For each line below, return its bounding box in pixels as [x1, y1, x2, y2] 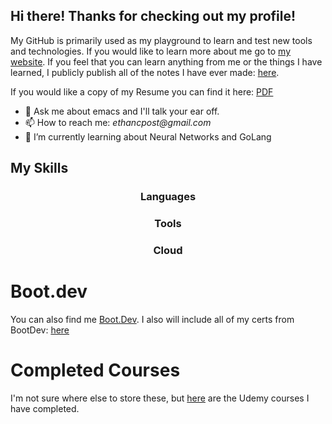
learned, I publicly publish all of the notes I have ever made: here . [10, 66, 280, 78]
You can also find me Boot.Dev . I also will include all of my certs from [10, 313, 295, 325]
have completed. [10, 402, 80, 414]
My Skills [10, 160, 69, 177]
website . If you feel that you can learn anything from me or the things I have [10, 55, 323, 68]
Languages [139, 190, 197, 204]
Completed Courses [10, 359, 181, 382]
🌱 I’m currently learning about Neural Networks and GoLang [24, 130, 272, 143]
